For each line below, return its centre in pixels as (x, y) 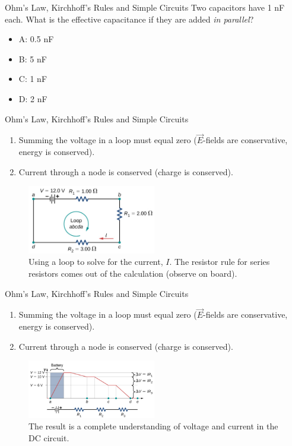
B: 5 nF (33, 58)
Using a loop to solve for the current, (96, 262)
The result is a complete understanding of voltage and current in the (153, 426)
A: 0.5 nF (36, 39)
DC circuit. (49, 437)
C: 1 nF (33, 79)
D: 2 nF (33, 98)
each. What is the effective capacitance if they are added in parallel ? (129, 19)
